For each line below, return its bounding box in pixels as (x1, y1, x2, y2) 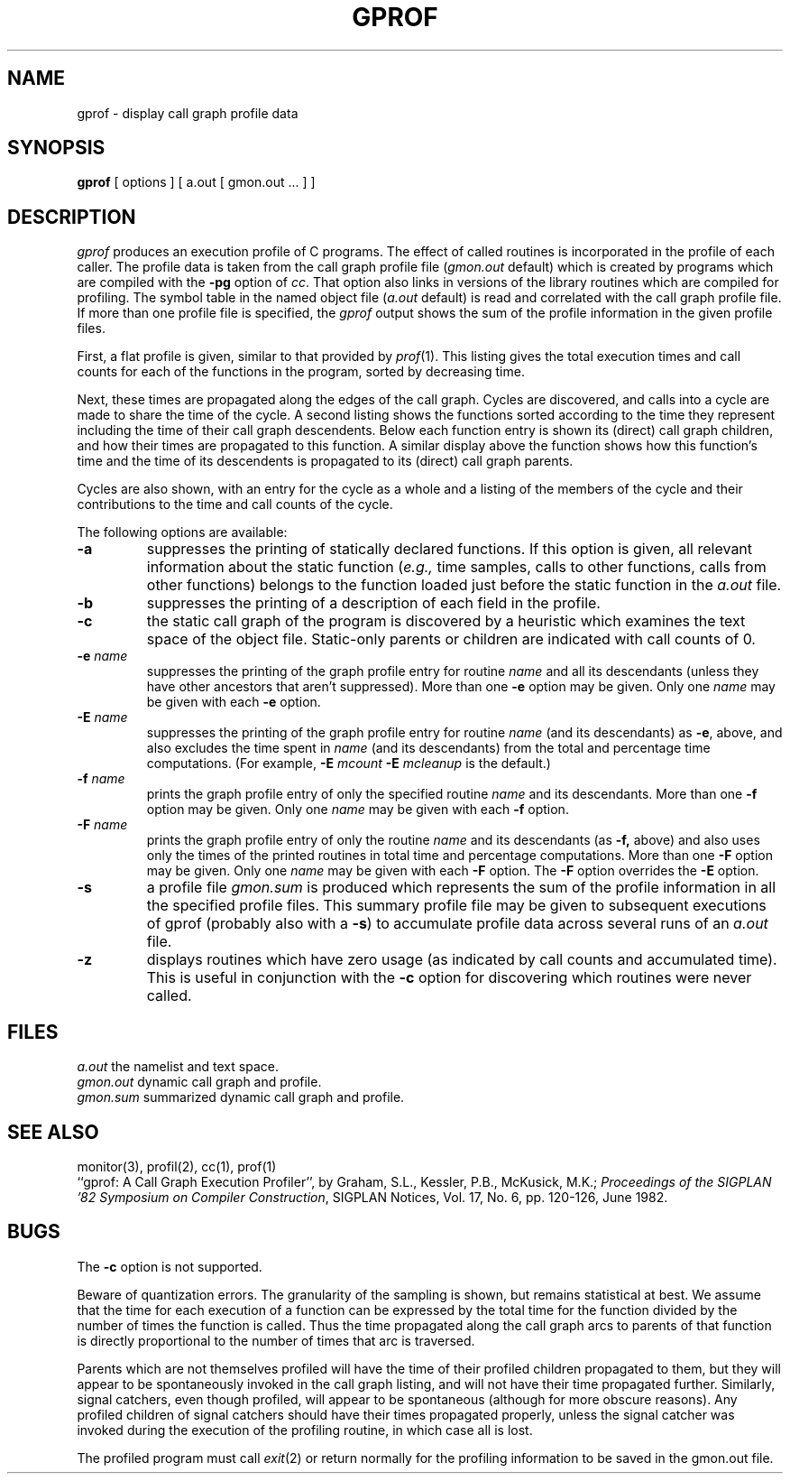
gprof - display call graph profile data (77, 105, 299, 121)
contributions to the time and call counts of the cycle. (77, 496, 393, 513)
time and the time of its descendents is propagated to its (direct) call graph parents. (77, 453, 574, 469)
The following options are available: (77, 524, 288, 541)
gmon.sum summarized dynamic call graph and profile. (77, 1089, 405, 1106)
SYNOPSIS (7, 136, 106, 160)
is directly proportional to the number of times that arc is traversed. (77, 1332, 475, 1348)
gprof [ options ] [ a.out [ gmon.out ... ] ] (77, 174, 316, 190)
